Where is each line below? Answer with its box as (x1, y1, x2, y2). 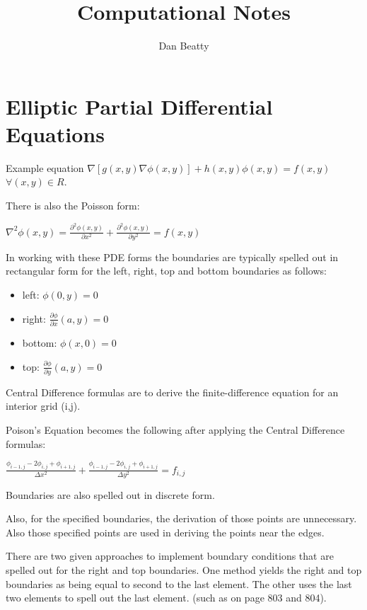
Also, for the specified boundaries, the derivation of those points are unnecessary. (6, 511, 357, 526)
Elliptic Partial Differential (6, 91, 273, 120)
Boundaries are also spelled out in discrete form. (6, 487, 215, 502)
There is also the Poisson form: (6, 198, 140, 213)
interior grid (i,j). (6, 398, 81, 413)
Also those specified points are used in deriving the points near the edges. (6, 524, 325, 539)
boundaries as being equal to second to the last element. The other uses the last (6, 576, 352, 591)
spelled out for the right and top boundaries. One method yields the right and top (6, 563, 362, 577)
